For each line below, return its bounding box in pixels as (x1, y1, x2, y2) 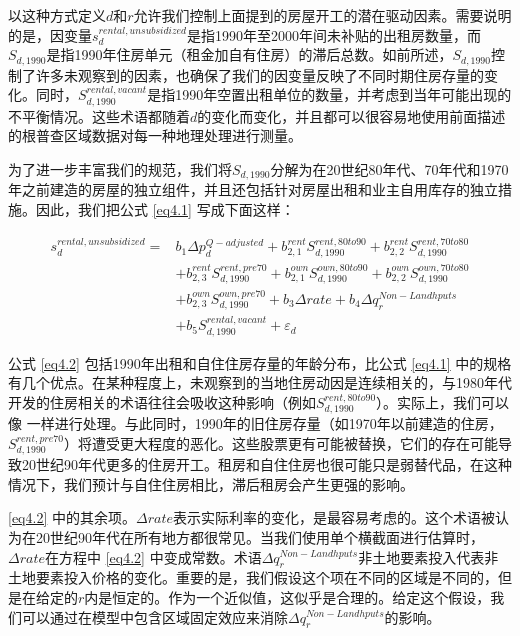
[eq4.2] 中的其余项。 (8, 507, 136, 528)
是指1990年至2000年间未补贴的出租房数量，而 (186, 24, 481, 45)
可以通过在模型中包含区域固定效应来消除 (21, 606, 288, 627)
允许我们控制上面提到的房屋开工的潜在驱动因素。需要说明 (133, 5, 512, 25)
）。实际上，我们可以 (376, 391, 510, 412)
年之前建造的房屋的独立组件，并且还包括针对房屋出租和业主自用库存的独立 (8, 179, 498, 200)
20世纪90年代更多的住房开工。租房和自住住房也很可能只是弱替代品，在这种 (21, 454, 512, 475)
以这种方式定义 (8, 5, 106, 25)
